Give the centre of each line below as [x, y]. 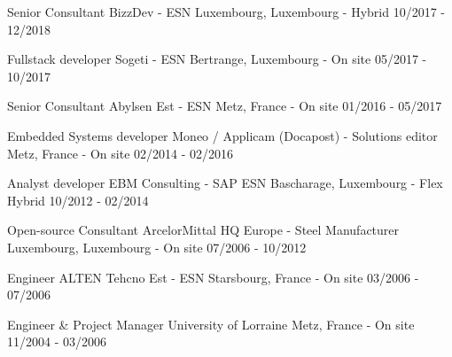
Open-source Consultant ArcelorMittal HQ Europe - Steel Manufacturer [203, 230]
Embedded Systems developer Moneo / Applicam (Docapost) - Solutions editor [222, 135]
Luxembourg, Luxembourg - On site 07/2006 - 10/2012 [157, 247]
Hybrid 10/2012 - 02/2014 [78, 200]
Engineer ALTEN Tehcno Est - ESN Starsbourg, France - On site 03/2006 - [213, 277]
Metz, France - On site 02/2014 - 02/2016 [121, 153]
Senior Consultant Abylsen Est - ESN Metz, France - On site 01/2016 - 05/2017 [225, 106]
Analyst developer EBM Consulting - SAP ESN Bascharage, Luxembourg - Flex [225, 183]
